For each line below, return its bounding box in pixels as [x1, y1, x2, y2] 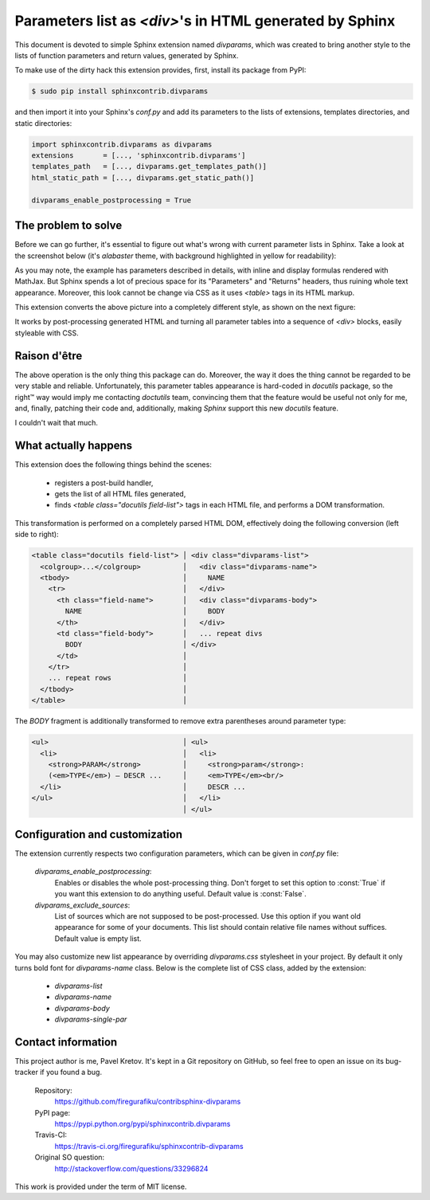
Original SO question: [34, 1152, 105, 1163]
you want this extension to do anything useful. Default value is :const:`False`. [54, 889, 307, 899]
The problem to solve [14, 219, 123, 233]
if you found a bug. [40, 1068, 103, 1077]
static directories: [14, 118, 72, 127]
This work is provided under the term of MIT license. [14, 1182, 187, 1191]
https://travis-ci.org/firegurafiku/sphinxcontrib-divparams [54, 1141, 244, 1151]
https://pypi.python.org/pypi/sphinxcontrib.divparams [54, 1120, 231, 1128]
